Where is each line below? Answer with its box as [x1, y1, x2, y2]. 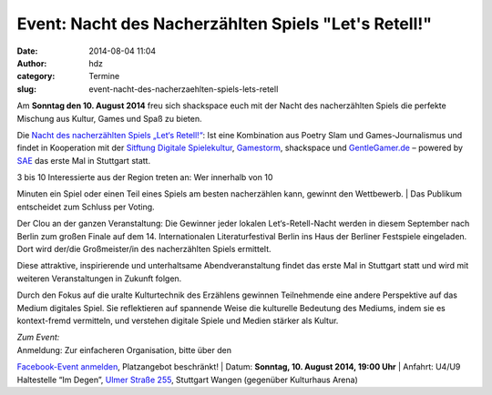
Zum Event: [16, 332, 60, 343]
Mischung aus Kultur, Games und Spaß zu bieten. [16, 113, 202, 124]
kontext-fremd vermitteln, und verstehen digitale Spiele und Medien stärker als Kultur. [16, 315, 339, 326]
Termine [88, 71, 120, 82]
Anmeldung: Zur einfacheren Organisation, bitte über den [16, 344, 232, 355]
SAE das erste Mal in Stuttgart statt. [16, 155, 150, 166]
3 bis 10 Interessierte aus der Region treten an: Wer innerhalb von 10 [16, 172, 273, 183]
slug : [16, 83, 36, 95]
